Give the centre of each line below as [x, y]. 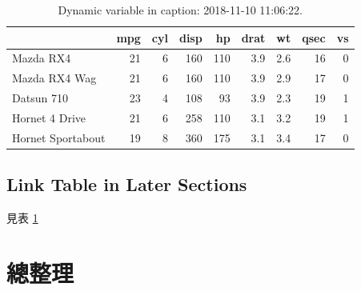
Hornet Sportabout [59, 137]
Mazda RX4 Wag [54, 78]
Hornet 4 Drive [49, 117]
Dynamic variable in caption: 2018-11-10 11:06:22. [180, 10]
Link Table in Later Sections [127, 184]
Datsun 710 [40, 98]
